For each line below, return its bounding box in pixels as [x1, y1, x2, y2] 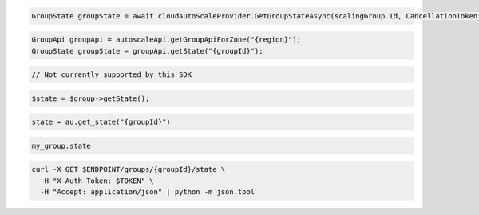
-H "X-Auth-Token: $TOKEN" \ [40, 176, 155, 185]
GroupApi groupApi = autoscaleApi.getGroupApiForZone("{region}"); [31, 35, 302, 44]
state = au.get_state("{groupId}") [31, 117, 171, 127]
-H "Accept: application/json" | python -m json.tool [40, 188, 255, 197]
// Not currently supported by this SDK [31, 70, 192, 79]
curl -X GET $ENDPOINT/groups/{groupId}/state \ [31, 165, 226, 174]
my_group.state [31, 141, 91, 150]
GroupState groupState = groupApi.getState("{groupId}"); [31, 46, 263, 55]
